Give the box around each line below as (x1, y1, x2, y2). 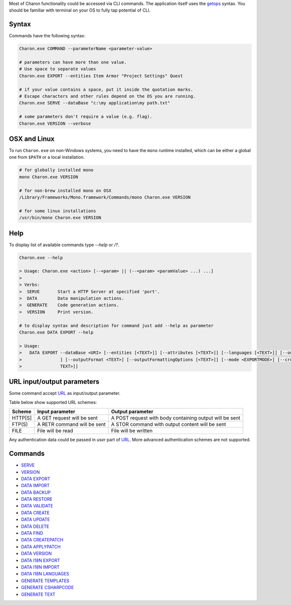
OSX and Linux (9, 134, 55, 143)
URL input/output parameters (9, 378, 99, 386)
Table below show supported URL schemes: (9, 399, 97, 405)
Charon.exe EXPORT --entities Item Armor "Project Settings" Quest (19, 73, 183, 79)
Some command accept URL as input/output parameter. (9, 390, 121, 396)
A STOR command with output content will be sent (111, 421, 226, 428)
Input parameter (37, 408, 76, 415)
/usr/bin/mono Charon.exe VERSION (19, 215, 101, 220)
